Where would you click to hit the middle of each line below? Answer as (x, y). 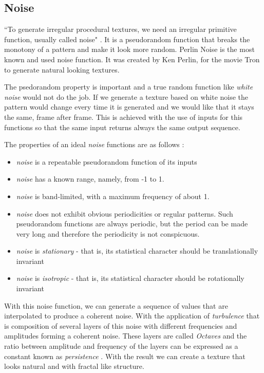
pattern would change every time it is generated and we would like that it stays (129, 107)
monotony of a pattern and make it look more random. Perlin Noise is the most (129, 49)
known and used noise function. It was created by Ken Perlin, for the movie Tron (132, 59)
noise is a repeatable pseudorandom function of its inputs (107, 161)
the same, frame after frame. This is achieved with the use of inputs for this (124, 117)
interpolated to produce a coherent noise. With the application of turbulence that (132, 316)
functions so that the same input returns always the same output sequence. (122, 127)
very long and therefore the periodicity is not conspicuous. (108, 233)
